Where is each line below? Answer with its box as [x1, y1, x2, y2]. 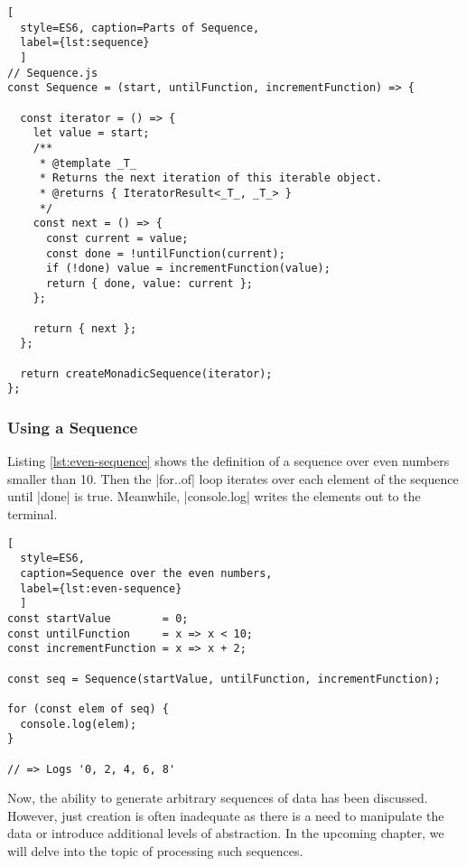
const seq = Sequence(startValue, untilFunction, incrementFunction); [7, 672, 441, 685]
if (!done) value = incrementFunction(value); [45, 262, 331, 275]
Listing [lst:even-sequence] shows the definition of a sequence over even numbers [7, 452, 450, 470]
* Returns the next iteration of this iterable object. [39, 172, 383, 185]
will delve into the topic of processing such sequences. [7, 841, 303, 860]
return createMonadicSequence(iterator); [20, 367, 273, 380]
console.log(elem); [20, 717, 137, 731]
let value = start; [33, 126, 150, 140]
